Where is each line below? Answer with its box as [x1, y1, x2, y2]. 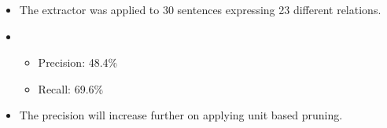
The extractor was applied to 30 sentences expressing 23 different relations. [19, 2, 381, 17]
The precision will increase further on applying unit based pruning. [19, 107, 343, 123]
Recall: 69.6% [38, 80, 104, 97]
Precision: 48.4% [38, 54, 118, 71]
